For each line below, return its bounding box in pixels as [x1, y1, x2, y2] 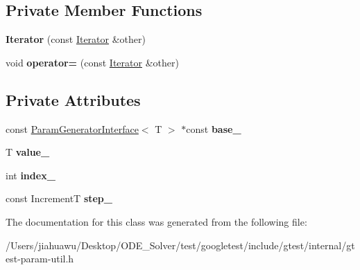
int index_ [6, 168, 55, 182]
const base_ [186, 121, 241, 136]
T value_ [6, 145, 50, 159]
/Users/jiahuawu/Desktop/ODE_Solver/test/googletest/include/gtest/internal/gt [6, 237, 355, 252]
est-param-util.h [6, 251, 74, 266]
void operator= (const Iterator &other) [6, 55, 179, 69]
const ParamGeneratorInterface [6, 121, 139, 136]
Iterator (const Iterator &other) [6, 32, 146, 46]
